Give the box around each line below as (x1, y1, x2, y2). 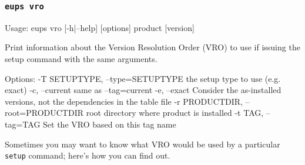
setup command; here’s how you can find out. (5, 149, 170, 161)
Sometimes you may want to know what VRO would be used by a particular (5, 137, 280, 150)
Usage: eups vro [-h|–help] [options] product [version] (5, 21, 195, 33)
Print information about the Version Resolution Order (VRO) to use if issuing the (5, 41, 300, 53)
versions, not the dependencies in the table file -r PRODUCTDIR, (5, 95, 243, 107)
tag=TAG (5, 118, 41, 130)
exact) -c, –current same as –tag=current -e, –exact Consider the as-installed (5, 84, 281, 96)
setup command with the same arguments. (5, 52, 157, 64)
